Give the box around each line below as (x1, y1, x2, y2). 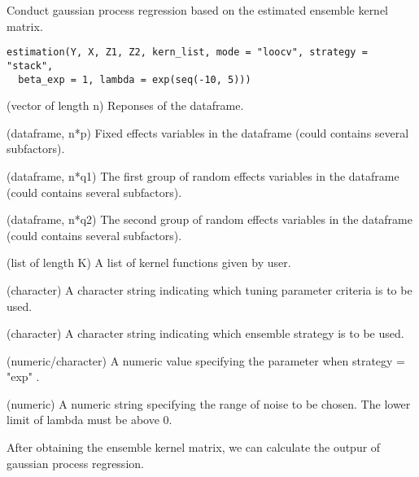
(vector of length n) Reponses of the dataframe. (7, 97, 244, 114)
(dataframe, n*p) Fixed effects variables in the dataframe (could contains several (7, 124, 409, 141)
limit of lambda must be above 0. (7, 411, 172, 428)
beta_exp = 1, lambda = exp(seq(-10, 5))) (18, 73, 251, 85)
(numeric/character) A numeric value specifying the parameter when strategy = (7, 352, 406, 369)
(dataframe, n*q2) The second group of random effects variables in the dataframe (7, 211, 412, 228)
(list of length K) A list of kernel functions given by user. (7, 254, 291, 271)
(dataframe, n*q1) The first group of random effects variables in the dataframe (7, 167, 399, 184)
